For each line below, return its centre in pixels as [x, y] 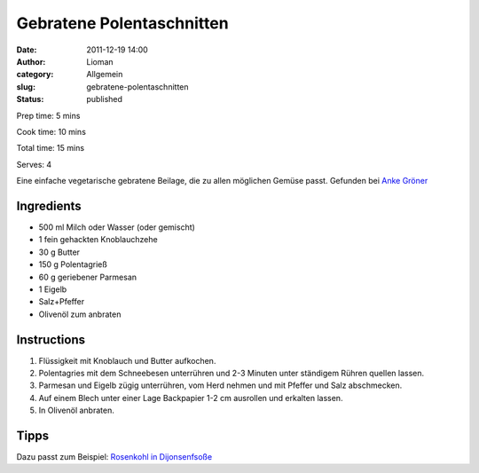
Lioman [100, 61]
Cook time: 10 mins [51, 131]
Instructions [51, 339]
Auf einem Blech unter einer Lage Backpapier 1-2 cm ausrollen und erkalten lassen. [191, 398]
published [105, 99]
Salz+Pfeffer [61, 302]
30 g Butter [59, 252]
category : [35, 75]
